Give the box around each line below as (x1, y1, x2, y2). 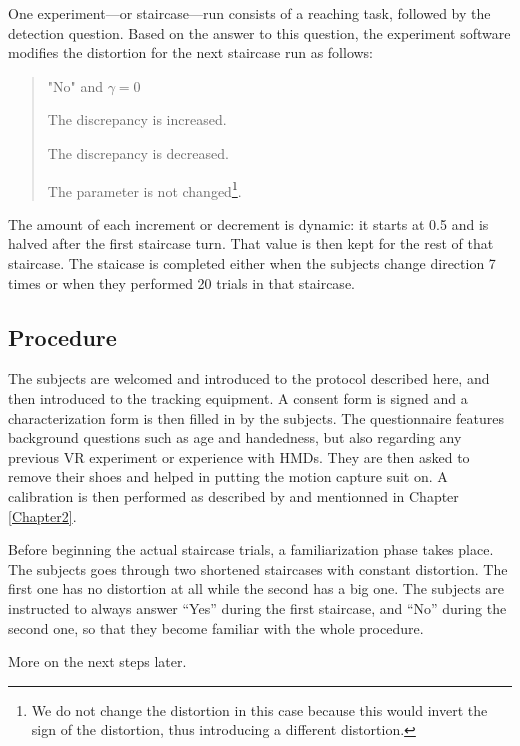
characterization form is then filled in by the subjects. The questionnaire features (8, 407, 505, 428)
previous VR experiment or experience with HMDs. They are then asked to (8, 446, 470, 467)
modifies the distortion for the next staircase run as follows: (8, 42, 374, 63)
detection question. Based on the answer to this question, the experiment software (8, 22, 511, 43)
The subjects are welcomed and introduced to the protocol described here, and (8, 368, 490, 389)
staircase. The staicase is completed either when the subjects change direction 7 (8, 253, 496, 273)
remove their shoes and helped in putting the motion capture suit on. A (8, 466, 448, 487)
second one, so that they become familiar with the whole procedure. (8, 617, 424, 638)
